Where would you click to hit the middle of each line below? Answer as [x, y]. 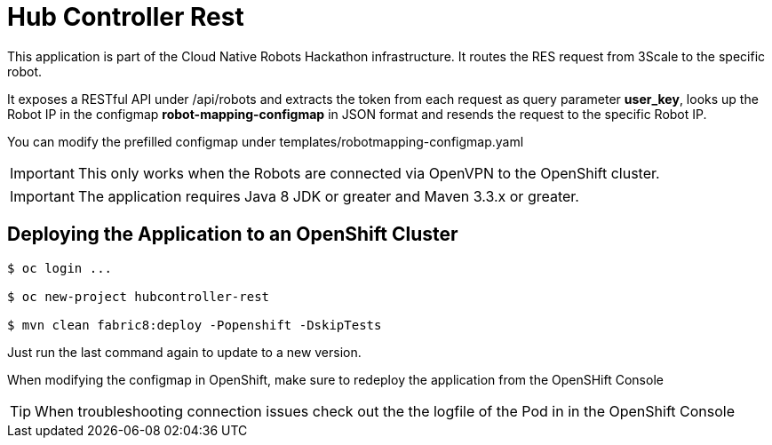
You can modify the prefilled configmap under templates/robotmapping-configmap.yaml [266, 141]
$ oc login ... [60, 268]
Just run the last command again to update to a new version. [184, 352]
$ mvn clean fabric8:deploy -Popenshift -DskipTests [195, 325]
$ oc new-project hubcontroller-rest [139, 296]
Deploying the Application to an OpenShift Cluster [233, 234]
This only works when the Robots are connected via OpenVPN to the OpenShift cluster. [369, 173]
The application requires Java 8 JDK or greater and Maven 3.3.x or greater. [328, 196]
